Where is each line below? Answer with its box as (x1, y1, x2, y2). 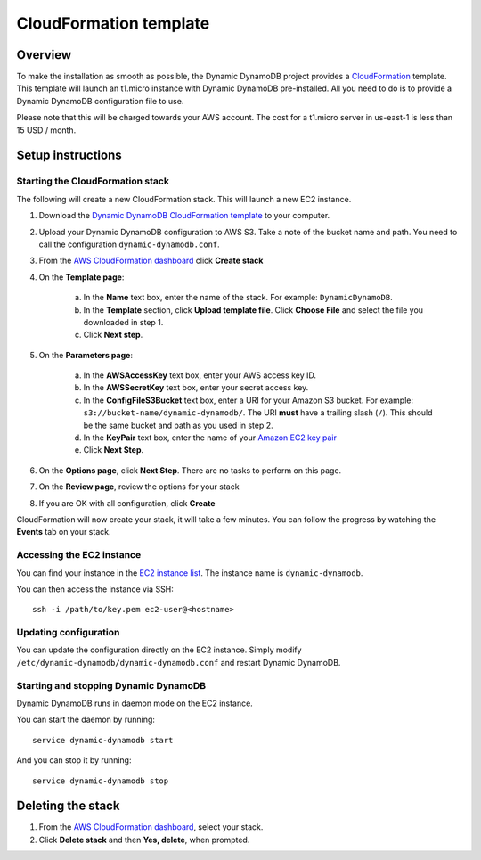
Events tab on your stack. (16, 527, 111, 537)
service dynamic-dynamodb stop (32, 775, 169, 786)
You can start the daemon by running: (16, 714, 156, 725)
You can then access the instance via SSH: (16, 584, 174, 594)
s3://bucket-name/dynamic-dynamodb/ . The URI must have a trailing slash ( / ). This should (83, 407, 433, 418)
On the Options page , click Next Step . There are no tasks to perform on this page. (38, 464, 342, 476)
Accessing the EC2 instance (16, 549, 142, 561)
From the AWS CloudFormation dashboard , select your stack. (38, 822, 264, 832)
